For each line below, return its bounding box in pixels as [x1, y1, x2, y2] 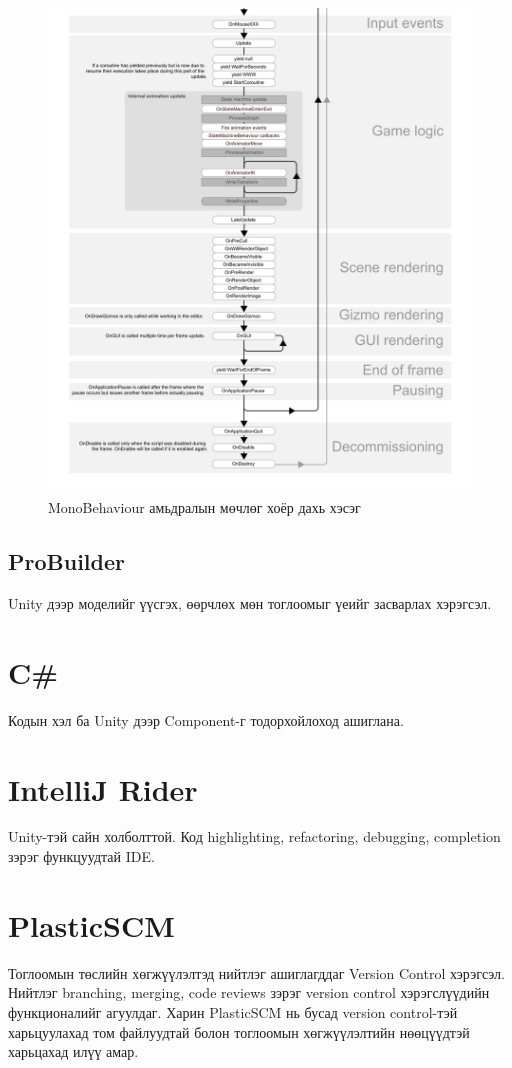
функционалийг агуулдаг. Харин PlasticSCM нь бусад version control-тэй [8, 1001, 458, 1022]
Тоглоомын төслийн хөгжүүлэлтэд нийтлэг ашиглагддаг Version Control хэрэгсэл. [8, 962, 505, 983]
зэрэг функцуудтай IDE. [8, 846, 155, 867]
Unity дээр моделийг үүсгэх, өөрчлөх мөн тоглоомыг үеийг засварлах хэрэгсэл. [8, 593, 492, 614]
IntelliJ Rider [8, 768, 198, 809]
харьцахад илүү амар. [8, 1041, 139, 1062]
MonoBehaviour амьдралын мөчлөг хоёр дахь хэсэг [48, 497, 361, 518]
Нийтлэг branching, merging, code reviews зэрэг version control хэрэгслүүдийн [8, 982, 490, 1003]
